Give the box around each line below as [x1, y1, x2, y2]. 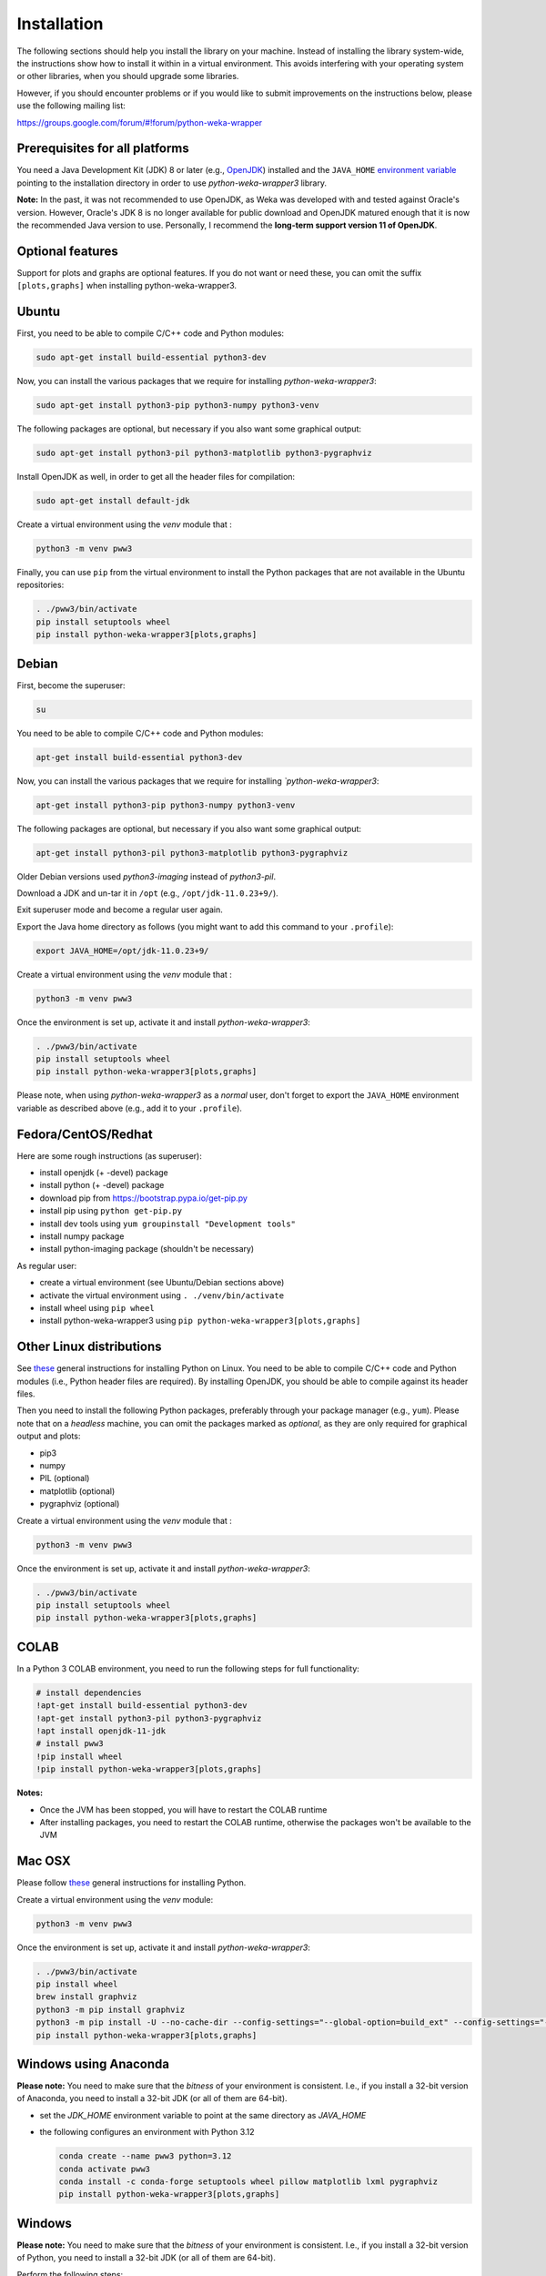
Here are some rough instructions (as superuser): [16, 1150, 202, 1161]
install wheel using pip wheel [39, 1303, 155, 1313]
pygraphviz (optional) [39, 1499, 120, 1509]
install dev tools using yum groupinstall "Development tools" [39, 1218, 296, 1229]
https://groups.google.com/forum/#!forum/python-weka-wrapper [16, 117, 263, 127]
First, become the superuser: [16, 679, 126, 691]
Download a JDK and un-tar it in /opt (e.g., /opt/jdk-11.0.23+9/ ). [16, 888, 279, 899]
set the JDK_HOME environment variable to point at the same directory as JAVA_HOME [39, 2109, 367, 2120]
